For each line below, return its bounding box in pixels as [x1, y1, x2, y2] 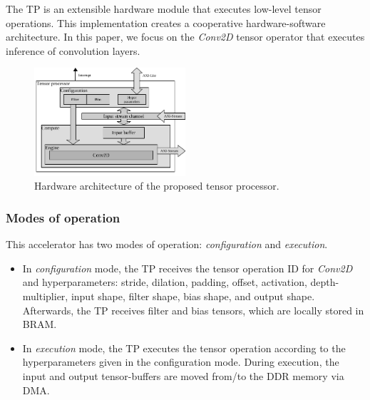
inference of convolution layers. [6, 43, 140, 58]
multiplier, [22, 288, 68, 303]
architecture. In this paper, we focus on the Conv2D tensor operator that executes [6, 29, 365, 44]
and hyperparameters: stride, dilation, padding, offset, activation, [22, 275, 307, 289]
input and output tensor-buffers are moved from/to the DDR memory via [22, 368, 344, 383]
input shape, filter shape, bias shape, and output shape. [71, 288, 315, 303]
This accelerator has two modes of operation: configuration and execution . [6, 237, 328, 252]
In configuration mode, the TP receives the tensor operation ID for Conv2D [22, 260, 353, 275]
